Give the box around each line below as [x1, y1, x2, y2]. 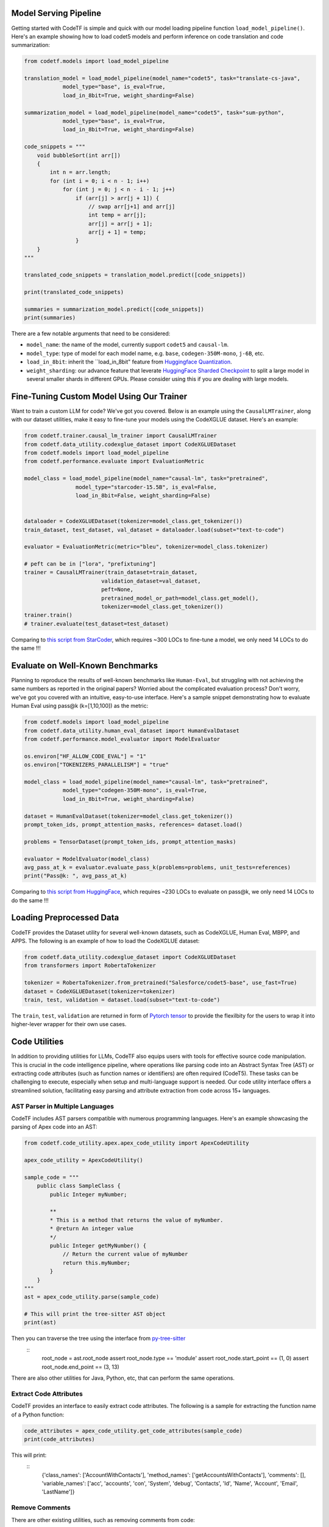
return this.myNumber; [62, 1259, 130, 1266]
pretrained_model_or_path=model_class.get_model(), [101, 594, 259, 602]
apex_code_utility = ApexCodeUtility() [24, 1157, 143, 1164]
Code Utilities [11, 1037, 64, 1047]
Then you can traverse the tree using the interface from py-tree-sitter [11, 1335, 186, 1342]
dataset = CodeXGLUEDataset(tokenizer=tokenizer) [24, 988, 175, 995]
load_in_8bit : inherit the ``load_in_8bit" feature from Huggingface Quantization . [26, 358, 232, 366]
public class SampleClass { [37, 1183, 121, 1189]
